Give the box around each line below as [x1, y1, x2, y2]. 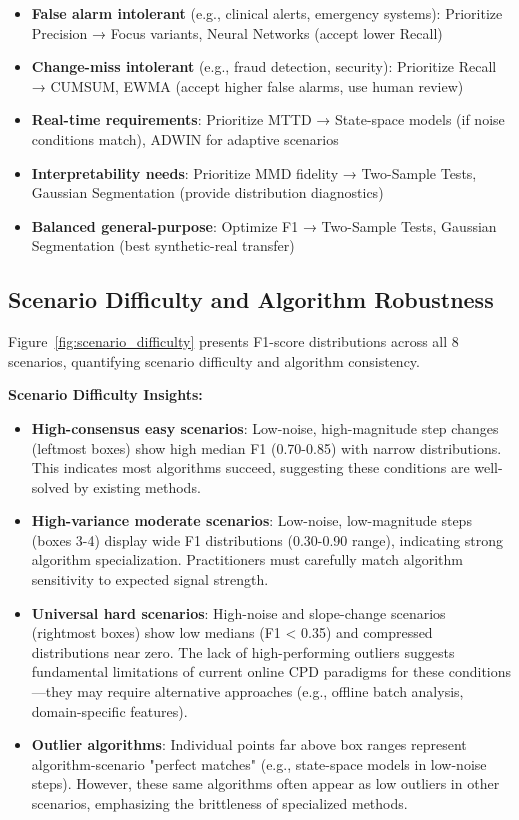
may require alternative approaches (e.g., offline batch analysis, [77, 681, 464, 702]
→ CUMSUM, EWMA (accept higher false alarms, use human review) [31, 75, 464, 96]
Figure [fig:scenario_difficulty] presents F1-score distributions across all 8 [8, 331, 459, 352]
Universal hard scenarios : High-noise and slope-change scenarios [31, 602, 446, 623]
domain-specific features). [31, 700, 188, 721]
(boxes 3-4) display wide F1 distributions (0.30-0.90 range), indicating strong [31, 529, 504, 550]
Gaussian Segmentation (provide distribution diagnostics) [31, 182, 384, 203]
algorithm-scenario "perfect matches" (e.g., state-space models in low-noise [31, 753, 487, 774]
